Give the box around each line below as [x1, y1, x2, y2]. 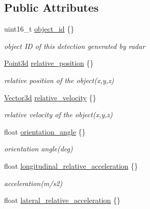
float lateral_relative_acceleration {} [4, 195, 121, 205]
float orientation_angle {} [4, 126, 86, 137]
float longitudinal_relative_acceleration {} [4, 160, 138, 171]
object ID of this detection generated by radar [4, 40, 145, 51]
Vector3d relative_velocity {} [4, 92, 96, 102]
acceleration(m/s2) [4, 177, 63, 188]
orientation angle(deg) [4, 143, 73, 154]
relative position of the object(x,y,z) [4, 74, 114, 85]
